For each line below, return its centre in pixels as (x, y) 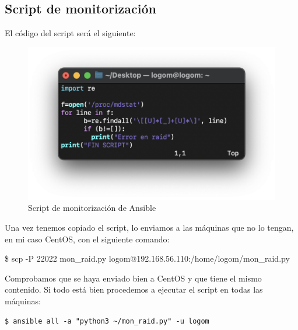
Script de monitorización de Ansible (92, 208)
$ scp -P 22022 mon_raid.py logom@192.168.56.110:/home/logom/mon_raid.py (147, 258)
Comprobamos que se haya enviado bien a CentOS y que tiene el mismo (133, 278)
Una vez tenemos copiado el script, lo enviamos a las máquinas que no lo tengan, (149, 227)
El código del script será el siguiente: (70, 33)
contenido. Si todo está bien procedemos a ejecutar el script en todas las (134, 289)
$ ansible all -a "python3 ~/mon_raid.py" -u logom (107, 321)
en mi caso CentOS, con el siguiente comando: (87, 239)
